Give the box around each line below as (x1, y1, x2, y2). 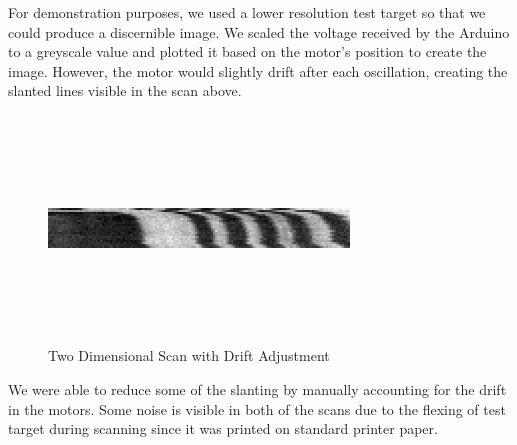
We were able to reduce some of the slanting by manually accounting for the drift (8, 378, 507, 399)
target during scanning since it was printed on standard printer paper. (8, 418, 438, 439)
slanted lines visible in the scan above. (8, 80, 242, 101)
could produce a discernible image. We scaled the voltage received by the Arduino (8, 21, 510, 42)
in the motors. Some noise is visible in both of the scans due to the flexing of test (8, 398, 506, 419)
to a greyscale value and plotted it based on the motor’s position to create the (8, 41, 487, 62)
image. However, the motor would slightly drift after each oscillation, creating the (8, 60, 508, 81)
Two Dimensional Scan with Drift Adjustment (48, 345, 330, 366)
